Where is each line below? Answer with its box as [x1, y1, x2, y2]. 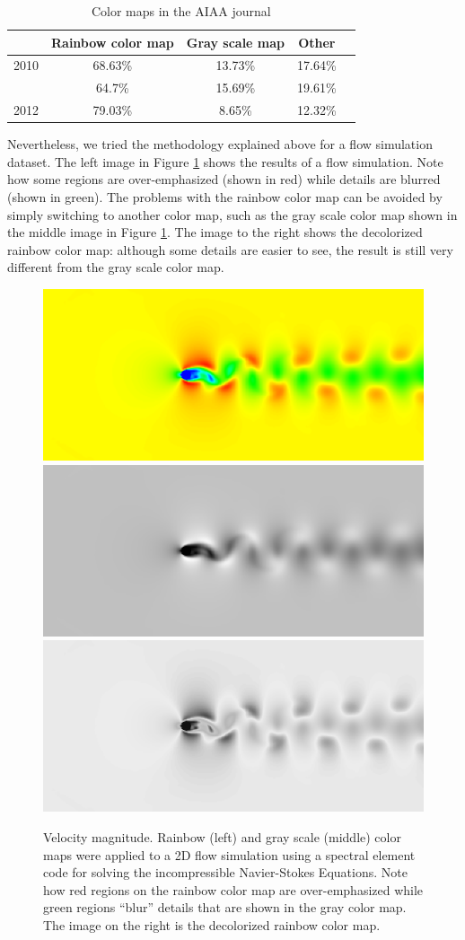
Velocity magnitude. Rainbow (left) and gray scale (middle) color [43, 827, 401, 846]
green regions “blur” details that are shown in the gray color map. [43, 898, 407, 917]
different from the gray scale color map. [7, 258, 224, 277]
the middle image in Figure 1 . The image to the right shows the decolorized [7, 223, 423, 242]
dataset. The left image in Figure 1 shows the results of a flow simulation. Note [7, 152, 443, 171]
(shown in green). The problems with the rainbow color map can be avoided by [7, 188, 443, 206]
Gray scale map [186, 32, 285, 51]
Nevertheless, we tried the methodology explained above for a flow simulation [7, 135, 433, 154]
